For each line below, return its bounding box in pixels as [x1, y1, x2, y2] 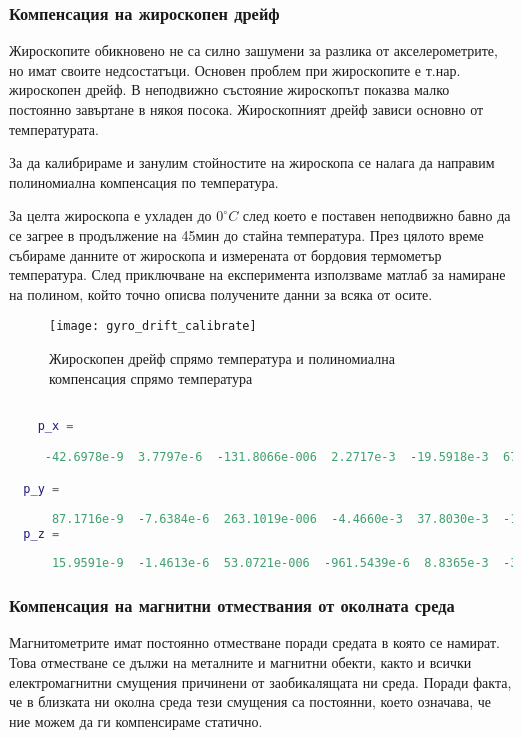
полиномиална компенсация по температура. [9, 171, 279, 192]
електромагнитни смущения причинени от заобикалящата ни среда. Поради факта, [9, 671, 512, 692]
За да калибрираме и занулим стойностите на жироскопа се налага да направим [9, 152, 495, 173]
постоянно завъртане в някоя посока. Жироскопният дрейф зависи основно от [9, 99, 484, 119]
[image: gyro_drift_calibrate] [49, 319, 257, 334]
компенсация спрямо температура [49, 367, 253, 388]
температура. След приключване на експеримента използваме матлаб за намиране [9, 264, 506, 285]
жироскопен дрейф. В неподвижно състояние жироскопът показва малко [9, 79, 450, 100]
